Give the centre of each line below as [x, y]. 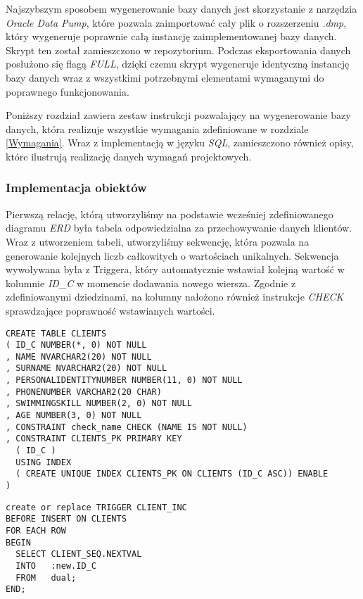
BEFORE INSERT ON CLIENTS [66, 519]
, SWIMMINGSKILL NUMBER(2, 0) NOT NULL [99, 404]
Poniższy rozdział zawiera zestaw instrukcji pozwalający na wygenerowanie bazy [178, 115]
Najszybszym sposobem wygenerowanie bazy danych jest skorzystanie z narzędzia [181, 8]
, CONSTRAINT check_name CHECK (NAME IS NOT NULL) [127, 427]
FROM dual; [46, 578]
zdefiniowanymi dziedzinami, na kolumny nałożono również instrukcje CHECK [175, 297]
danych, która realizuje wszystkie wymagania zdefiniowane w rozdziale [157, 128]
